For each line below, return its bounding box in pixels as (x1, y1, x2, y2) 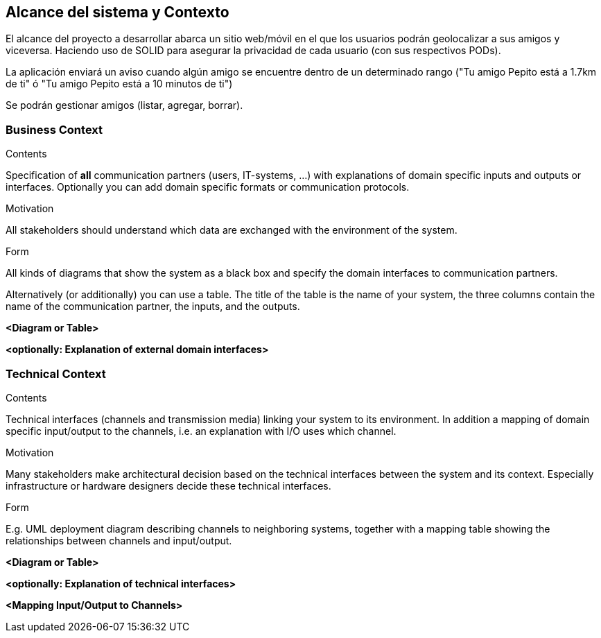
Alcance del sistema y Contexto (6, 3, 229, 21)
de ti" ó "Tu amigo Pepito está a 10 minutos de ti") (6, 78, 233, 90)
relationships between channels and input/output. (6, 534, 232, 546)
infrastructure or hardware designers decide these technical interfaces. (6, 479, 331, 492)
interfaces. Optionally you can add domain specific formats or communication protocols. (6, 181, 410, 193)
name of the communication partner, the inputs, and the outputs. (6, 300, 300, 313)
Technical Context (6, 366, 106, 381)
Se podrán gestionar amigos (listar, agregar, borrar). (6, 99, 243, 112)
